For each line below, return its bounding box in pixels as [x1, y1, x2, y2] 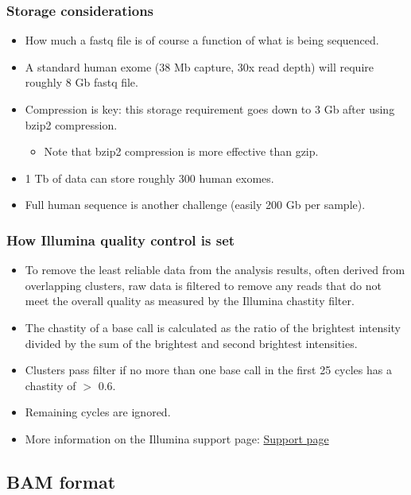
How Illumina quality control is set [6, 230, 235, 249]
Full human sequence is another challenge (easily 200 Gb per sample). [25, 196, 366, 213]
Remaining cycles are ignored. [25, 404, 171, 420]
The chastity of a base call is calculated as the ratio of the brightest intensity [25, 319, 401, 335]
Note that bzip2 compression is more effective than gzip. [44, 143, 319, 160]
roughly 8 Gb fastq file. [25, 74, 138, 91]
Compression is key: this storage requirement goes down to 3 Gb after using [25, 101, 395, 117]
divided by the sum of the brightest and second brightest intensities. [25, 335, 358, 351]
